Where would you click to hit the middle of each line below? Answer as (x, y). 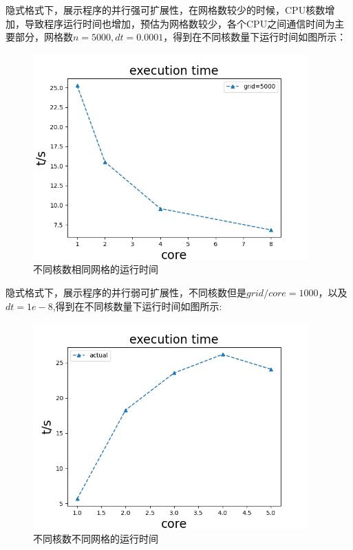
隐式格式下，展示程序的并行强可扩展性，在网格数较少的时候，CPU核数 (165, 10)
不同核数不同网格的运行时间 (96, 538)
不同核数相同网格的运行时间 (96, 269)
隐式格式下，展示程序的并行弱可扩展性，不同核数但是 (126, 292)
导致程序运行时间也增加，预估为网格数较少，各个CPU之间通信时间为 (180, 23)
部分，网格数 (44, 37)
